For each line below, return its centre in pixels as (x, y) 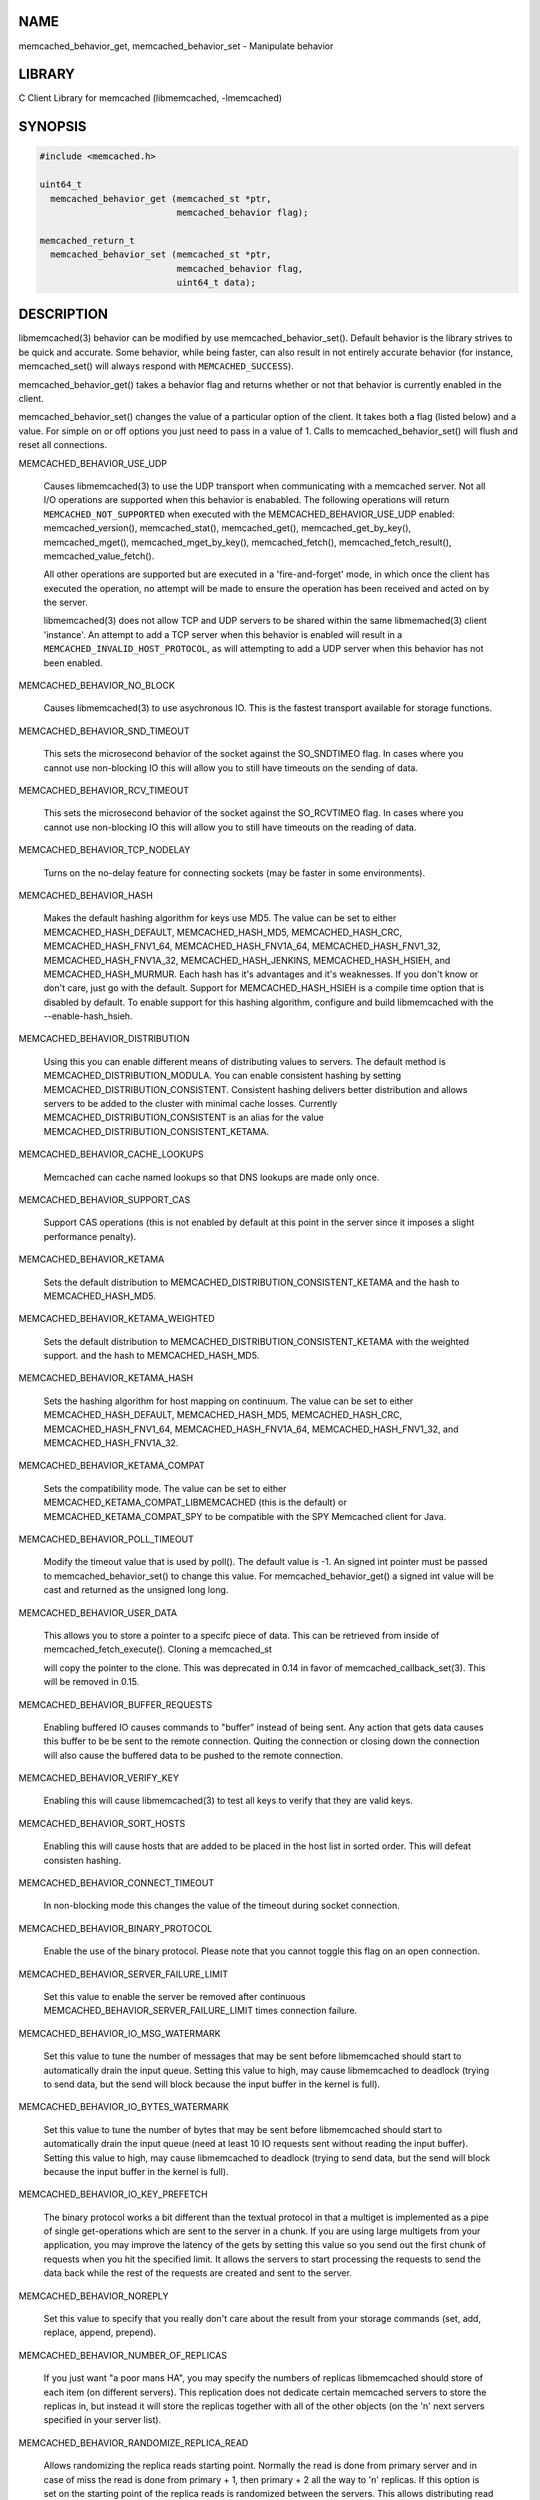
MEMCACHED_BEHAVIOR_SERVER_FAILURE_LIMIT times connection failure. (200, 2011)
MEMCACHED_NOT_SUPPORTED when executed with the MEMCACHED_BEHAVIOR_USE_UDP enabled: (249, 514)
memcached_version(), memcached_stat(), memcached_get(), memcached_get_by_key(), (227, 528)
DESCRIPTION (63, 314)
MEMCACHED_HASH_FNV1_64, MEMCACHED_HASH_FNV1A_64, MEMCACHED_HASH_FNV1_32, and (251, 1429)
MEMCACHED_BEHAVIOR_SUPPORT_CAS (104, 1199)
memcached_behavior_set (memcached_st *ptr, (161, 254)
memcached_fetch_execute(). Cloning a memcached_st (157, 1649)
